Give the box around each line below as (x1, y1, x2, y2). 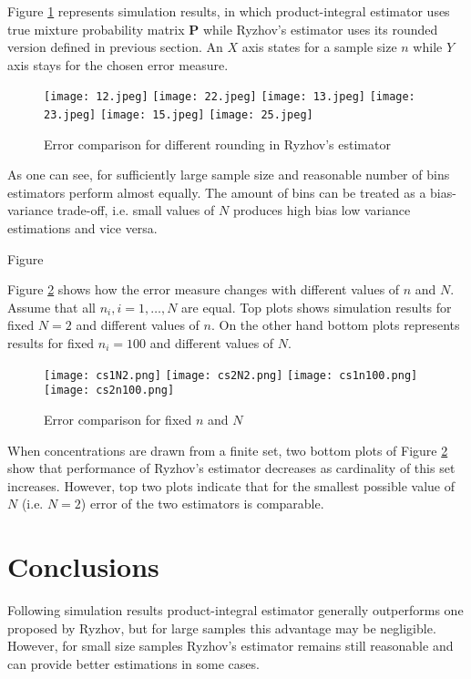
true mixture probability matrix (7, 19, 185, 38)
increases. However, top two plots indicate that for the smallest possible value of (7, 476, 455, 495)
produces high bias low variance (232, 201, 411, 220)
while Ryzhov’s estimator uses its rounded (202, 19, 438, 38)
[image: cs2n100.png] (44, 384, 175, 397)
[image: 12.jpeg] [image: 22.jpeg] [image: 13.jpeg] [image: (44, 90, 415, 104)
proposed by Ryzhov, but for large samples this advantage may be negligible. (7, 618, 436, 637)
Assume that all (7, 297, 96, 316)
